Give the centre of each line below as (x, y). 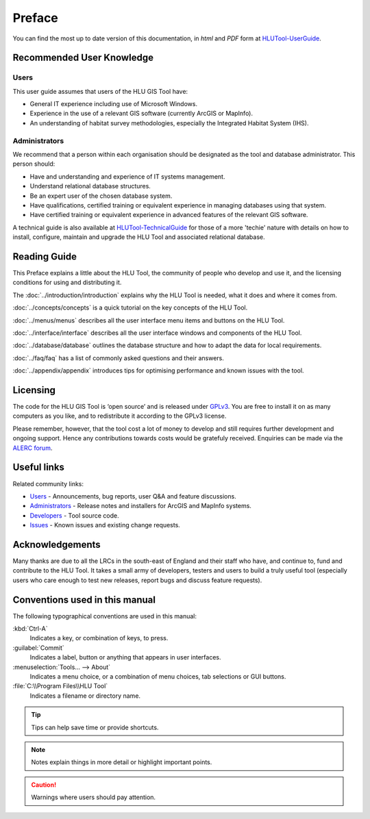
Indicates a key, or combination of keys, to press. (99, 638)
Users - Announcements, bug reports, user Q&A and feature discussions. (133, 496)
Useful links (39, 467)
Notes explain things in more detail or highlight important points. (122, 762)
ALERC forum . (33, 448)
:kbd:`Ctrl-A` (30, 629)
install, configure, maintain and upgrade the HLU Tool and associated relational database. (139, 237)
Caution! (44, 785)
